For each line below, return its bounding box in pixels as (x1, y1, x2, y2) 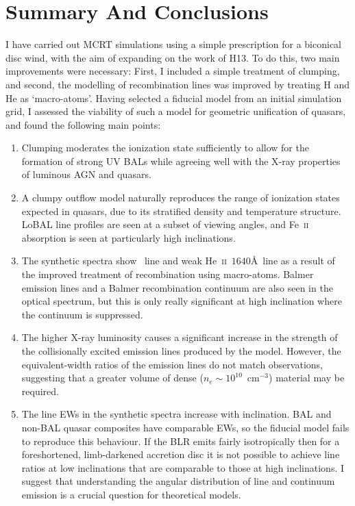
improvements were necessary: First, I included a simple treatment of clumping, (5, 64, 340, 78)
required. (21, 383, 59, 398)
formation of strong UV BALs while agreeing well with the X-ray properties (21, 153, 341, 168)
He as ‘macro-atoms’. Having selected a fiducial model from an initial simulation (5, 90, 342, 105)
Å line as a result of (250, 253, 335, 268)
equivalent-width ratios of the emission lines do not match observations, (21, 357, 323, 371)
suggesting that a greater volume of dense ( (21, 370, 204, 385)
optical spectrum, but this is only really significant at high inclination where (21, 294, 342, 308)
